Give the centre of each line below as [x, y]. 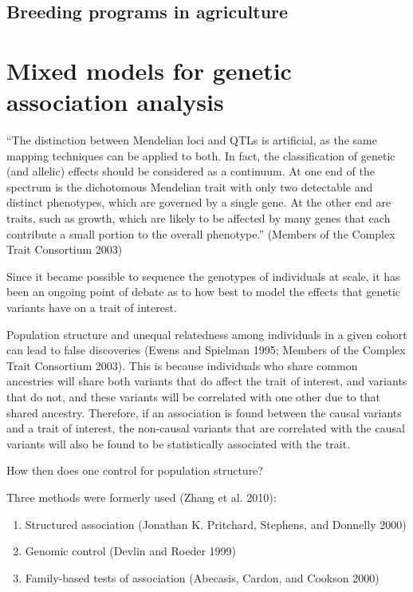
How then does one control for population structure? [135, 470]
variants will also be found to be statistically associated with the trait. [179, 443]
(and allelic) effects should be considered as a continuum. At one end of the [191, 171]
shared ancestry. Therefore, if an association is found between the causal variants [204, 412]
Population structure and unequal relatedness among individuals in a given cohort [207, 334]
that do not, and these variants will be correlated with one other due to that [193, 397]
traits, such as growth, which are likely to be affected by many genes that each [199, 218]
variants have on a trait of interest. [92, 308]
